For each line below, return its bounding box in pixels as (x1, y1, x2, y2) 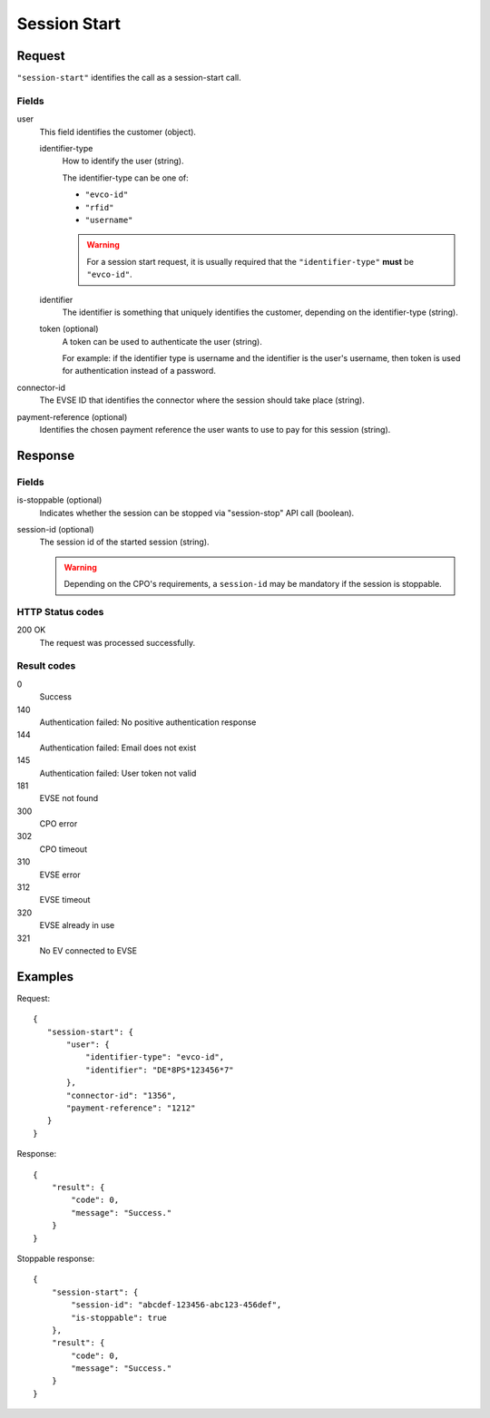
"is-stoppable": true (71, 1312, 168, 1323)
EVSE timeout (39, 895, 91, 905)
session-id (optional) (16, 523, 94, 534)
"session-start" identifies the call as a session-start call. (16, 73, 242, 83)
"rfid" (84, 202, 114, 212)
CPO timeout (39, 844, 88, 855)
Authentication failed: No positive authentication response (39, 717, 257, 728)
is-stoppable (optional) (16, 494, 103, 505)
